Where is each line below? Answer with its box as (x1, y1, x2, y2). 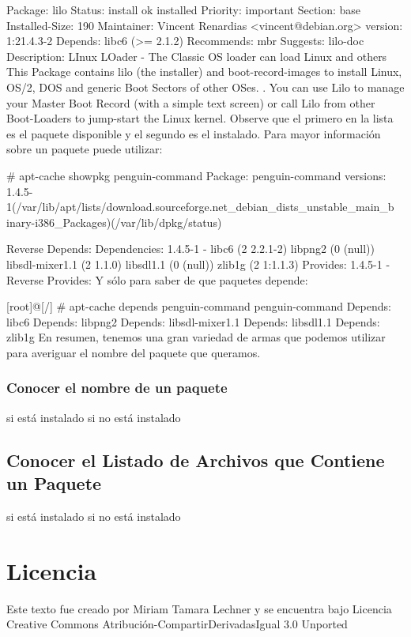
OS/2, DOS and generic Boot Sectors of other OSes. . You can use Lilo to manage (6, 78, 405, 95)
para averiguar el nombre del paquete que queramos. (6, 344, 261, 360)
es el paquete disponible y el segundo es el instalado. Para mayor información (6, 125, 381, 141)
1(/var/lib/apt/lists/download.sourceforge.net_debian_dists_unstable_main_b (6, 198, 394, 215)
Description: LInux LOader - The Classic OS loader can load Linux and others (6, 47, 387, 64)
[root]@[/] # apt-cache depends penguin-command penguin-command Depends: (6, 298, 391, 315)
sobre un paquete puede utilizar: (6, 141, 163, 157)
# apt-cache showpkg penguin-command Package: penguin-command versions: (6, 167, 386, 183)
